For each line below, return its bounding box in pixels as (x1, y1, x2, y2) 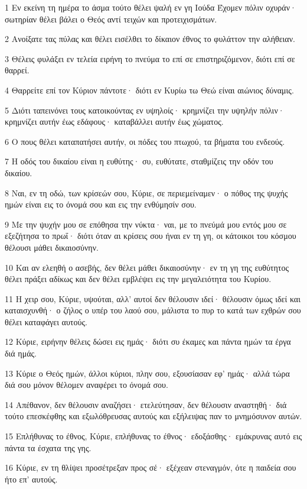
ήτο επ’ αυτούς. (5, 472, 58, 485)
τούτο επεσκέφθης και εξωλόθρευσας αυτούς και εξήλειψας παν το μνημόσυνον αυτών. (5, 410, 302, 422)
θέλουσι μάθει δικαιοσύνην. (5, 241, 99, 253)
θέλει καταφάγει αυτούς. (5, 315, 87, 328)
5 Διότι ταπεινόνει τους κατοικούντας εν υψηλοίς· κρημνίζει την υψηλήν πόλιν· (5, 103, 285, 116)
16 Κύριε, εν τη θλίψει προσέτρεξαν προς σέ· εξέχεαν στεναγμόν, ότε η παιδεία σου (5, 461, 296, 474)
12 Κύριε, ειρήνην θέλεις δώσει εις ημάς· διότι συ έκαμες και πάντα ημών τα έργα (5, 335, 291, 348)
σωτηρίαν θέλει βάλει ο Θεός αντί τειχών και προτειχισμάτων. (5, 12, 217, 25)
